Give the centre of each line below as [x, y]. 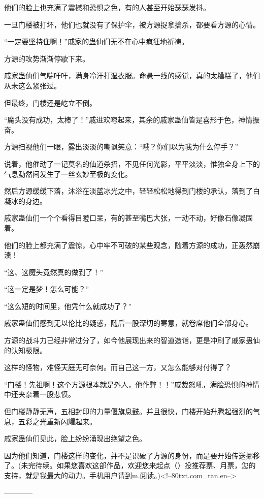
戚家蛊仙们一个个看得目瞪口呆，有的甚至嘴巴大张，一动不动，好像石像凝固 [128, 218]
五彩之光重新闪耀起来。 [57, 421]
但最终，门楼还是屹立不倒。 [50, 102]
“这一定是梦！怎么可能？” [47, 289]
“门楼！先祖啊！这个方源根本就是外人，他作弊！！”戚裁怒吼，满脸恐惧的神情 [132, 384]
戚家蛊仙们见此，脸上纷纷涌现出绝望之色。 [75, 438]
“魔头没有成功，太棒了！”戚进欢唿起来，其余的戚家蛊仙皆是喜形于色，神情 [128, 120]
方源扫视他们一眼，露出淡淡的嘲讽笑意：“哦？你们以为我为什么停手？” [121, 147]
